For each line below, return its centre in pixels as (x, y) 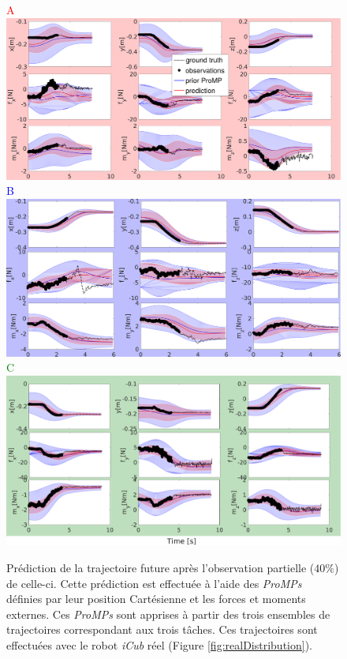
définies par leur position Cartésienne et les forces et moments (156, 599)
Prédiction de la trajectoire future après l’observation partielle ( (160, 568)
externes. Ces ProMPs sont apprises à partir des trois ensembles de (168, 614)
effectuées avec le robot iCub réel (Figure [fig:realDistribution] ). (159, 644)
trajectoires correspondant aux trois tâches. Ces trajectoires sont (162, 629)
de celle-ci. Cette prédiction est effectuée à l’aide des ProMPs (154, 583)
